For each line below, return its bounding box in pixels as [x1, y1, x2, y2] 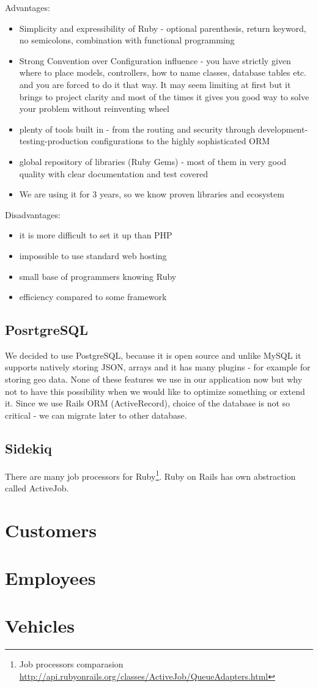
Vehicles [5, 613, 75, 638]
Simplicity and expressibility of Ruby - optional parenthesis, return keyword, [19, 21, 306, 34]
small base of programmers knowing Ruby [19, 270, 177, 282]
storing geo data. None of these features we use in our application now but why [5, 373, 303, 386]
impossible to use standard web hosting [19, 249, 167, 262]
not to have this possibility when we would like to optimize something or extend [5, 384, 305, 397]
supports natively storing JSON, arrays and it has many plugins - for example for [5, 361, 311, 373]
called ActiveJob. [5, 481, 69, 494]
